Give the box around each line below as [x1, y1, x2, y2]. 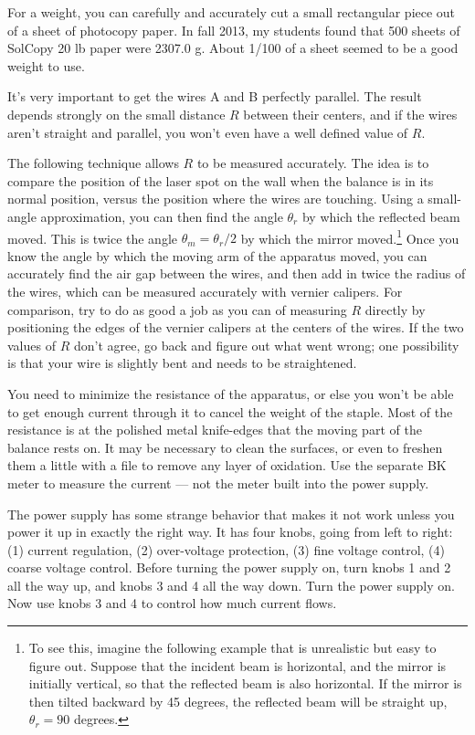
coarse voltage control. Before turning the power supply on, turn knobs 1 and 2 [7, 558, 451, 577]
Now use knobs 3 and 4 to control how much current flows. [7, 593, 337, 613]
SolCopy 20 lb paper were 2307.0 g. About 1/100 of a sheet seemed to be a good [7, 38, 459, 58]
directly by [364, 299, 426, 319]
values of [7, 335, 56, 354]
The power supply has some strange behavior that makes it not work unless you [7, 504, 455, 523]
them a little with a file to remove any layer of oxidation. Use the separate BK [7, 456, 447, 475]
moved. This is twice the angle [7, 228, 178, 247]
